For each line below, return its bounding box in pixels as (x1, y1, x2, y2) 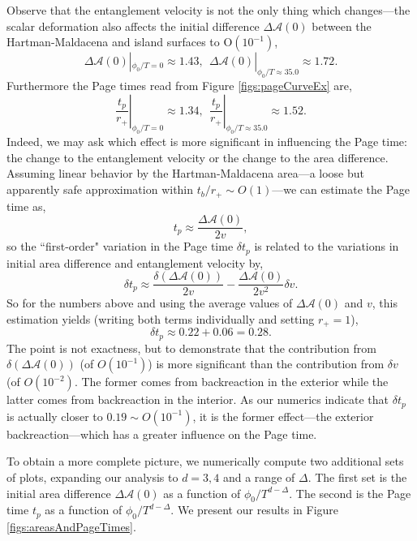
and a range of (222, 469, 295, 486)
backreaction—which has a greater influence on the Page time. (6, 425, 317, 442)
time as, (6, 197, 46, 214)
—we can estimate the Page (272, 181, 410, 198)
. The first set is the (307, 469, 407, 486)
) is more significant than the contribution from (148, 355, 385, 372)
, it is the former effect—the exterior (192, 407, 374, 424)
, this (372, 294, 398, 311)
